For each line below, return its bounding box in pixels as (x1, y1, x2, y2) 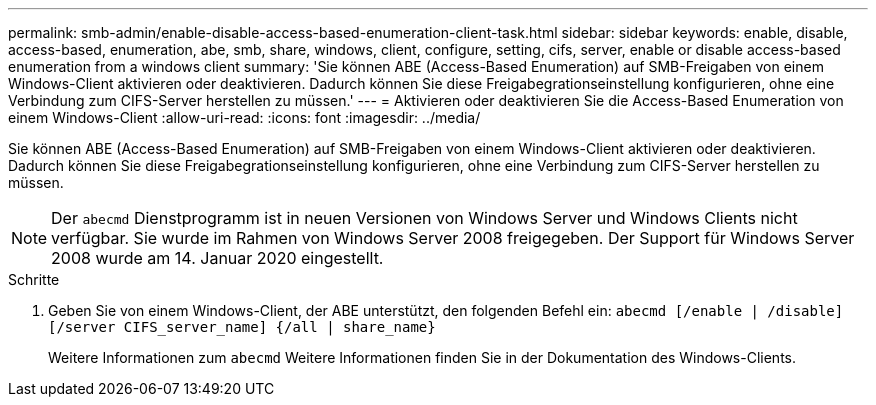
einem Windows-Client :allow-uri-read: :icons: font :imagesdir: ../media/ (8, 109, 481, 126)
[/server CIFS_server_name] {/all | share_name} (48, 319, 436, 335)
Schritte (8, 271, 60, 288)
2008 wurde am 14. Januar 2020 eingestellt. (51, 248, 384, 268)
